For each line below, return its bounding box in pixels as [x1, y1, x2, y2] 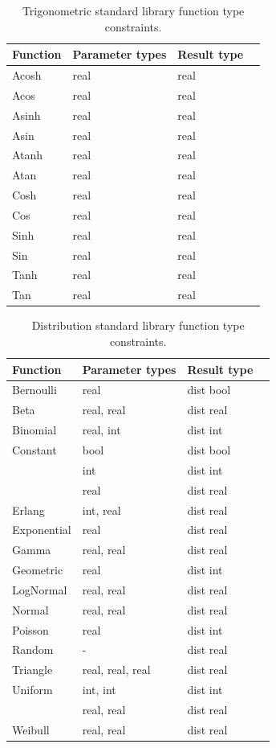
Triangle [12, 661, 53, 678]
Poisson [12, 621, 49, 638]
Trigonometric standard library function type [22, 2, 245, 18]
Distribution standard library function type [31, 317, 245, 334]
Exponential [12, 521, 71, 538]
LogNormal [12, 581, 67, 598]
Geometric [12, 561, 63, 578]
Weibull [12, 721, 50, 738]
